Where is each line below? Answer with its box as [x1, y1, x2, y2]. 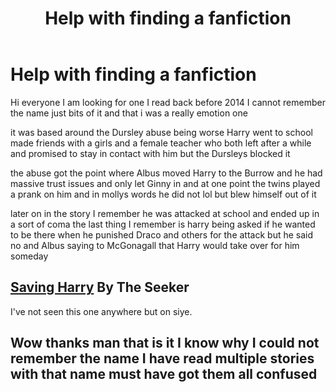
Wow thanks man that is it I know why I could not [10, 335, 320, 352]
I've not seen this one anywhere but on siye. [10, 305, 193, 317]
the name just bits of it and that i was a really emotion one [10, 107, 248, 119]
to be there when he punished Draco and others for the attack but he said [10, 228, 314, 241]
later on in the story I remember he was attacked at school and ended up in [10, 207, 320, 219]
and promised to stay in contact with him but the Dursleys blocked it [10, 147, 291, 159]
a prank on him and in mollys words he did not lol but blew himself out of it [10, 188, 317, 200]
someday [10, 250, 49, 262]
